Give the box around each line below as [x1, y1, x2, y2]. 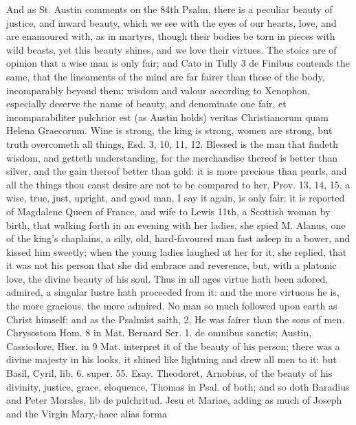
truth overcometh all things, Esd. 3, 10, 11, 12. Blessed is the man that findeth [6, 136, 339, 151]
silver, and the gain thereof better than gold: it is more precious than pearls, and [6, 164, 347, 178]
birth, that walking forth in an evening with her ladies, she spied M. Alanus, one [6, 217, 346, 232]
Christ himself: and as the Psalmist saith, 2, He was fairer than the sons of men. [6, 312, 345, 326]
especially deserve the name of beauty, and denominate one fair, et [6, 96, 287, 111]
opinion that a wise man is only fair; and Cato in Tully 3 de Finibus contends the [6, 56, 350, 70]
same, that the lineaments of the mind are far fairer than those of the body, [6, 69, 325, 83]
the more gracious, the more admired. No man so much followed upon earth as [6, 298, 337, 313]
